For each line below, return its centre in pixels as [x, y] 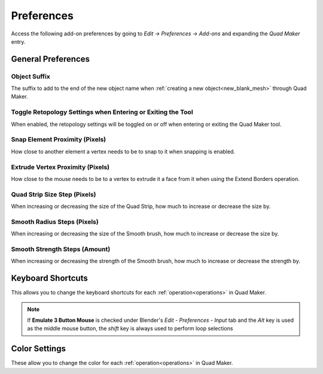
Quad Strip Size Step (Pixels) [54, 194]
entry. [18, 41]
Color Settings [38, 349]
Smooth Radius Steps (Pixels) [55, 222]
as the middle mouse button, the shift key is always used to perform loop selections [130, 328]
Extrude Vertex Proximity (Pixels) [60, 167]
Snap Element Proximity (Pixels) [59, 140]
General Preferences [50, 59]
